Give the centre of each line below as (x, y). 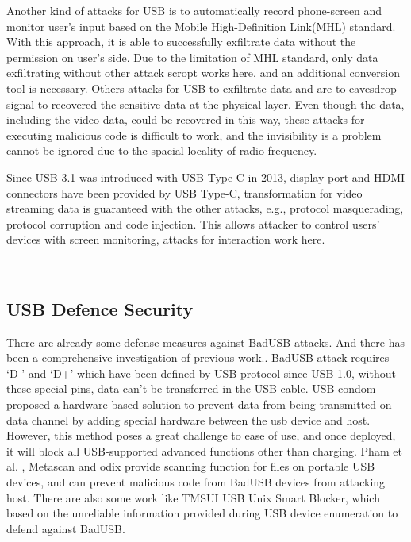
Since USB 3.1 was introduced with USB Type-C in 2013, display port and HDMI (206, 177)
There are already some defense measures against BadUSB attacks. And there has (205, 342)
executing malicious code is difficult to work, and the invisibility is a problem (194, 135)
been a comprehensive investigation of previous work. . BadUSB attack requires (198, 357)
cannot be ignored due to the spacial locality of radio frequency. (162, 150)
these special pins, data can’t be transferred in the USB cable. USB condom (191, 388)
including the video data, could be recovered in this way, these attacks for (186, 119)
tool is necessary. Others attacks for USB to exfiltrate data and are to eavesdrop (202, 88)
